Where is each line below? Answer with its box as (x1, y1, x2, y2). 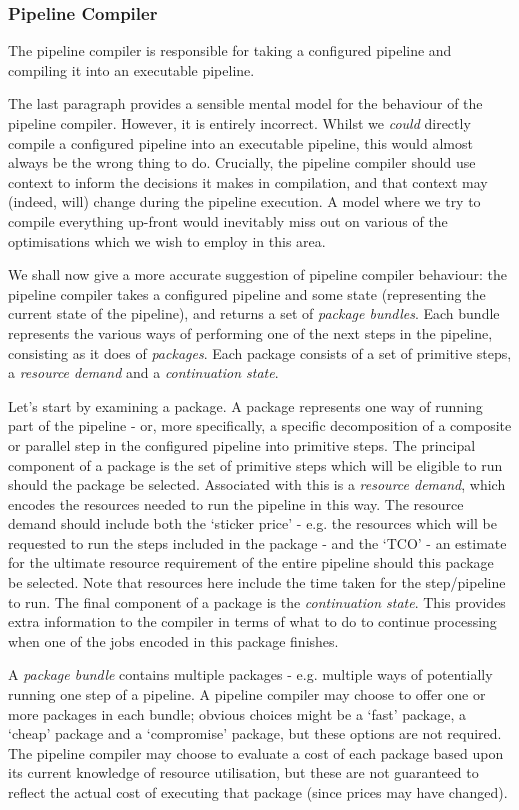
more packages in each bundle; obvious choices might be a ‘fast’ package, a (8, 703, 467, 724)
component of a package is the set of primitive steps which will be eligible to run (8, 454, 503, 475)
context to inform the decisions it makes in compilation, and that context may (8, 171, 488, 192)
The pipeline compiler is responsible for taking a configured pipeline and (8, 40, 452, 61)
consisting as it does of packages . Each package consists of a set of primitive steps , (8, 342, 512, 363)
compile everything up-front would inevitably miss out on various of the (8, 210, 448, 231)
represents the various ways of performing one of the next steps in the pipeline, (8, 322, 493, 343)
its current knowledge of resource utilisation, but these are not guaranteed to (8, 762, 479, 783)
